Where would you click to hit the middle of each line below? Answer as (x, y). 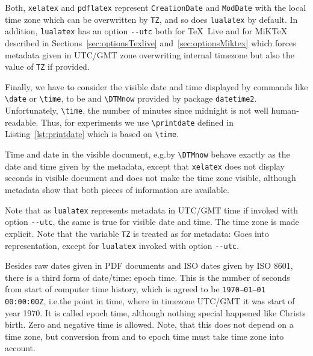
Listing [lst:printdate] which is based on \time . (92, 134)
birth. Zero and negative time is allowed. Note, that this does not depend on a (149, 324)
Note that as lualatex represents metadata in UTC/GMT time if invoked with (151, 210)
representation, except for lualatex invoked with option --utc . (122, 245)
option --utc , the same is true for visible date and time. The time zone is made (152, 222)
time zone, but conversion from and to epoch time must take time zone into (144, 336)
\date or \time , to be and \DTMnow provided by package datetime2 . (131, 98)
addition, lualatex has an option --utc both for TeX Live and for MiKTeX (146, 31)
